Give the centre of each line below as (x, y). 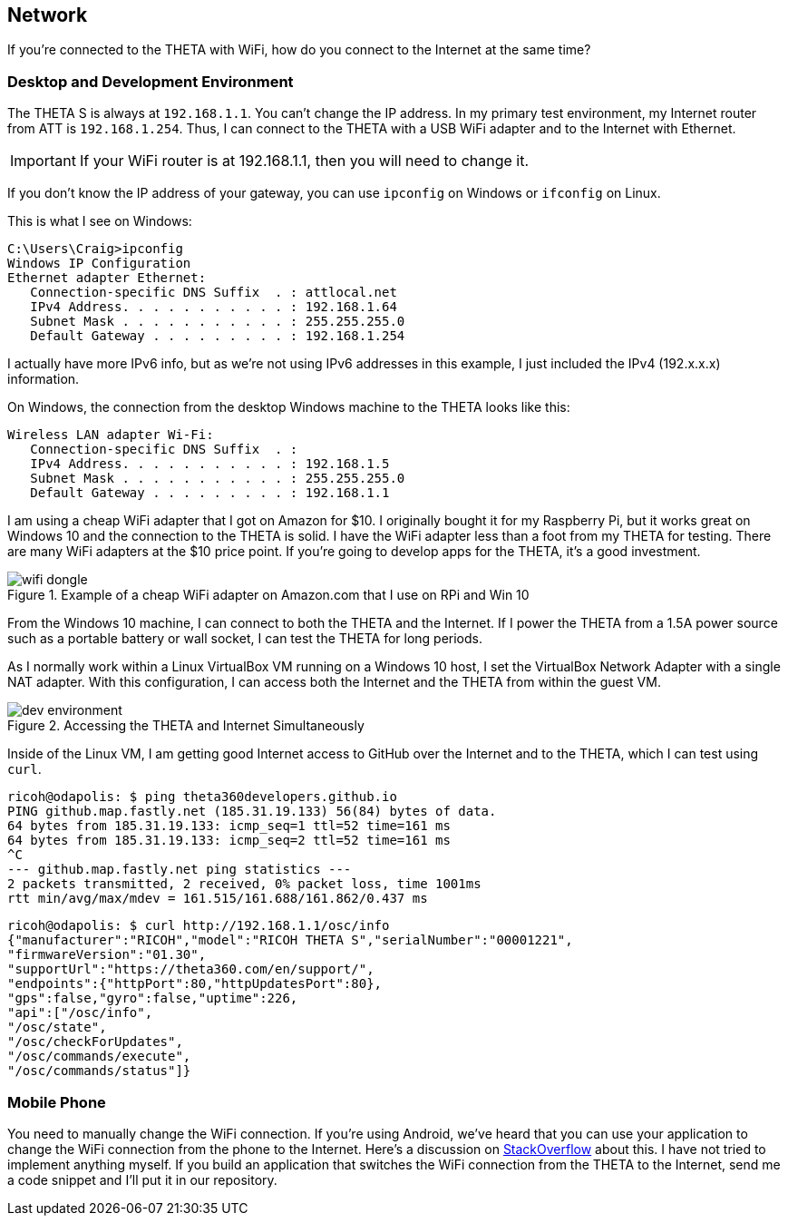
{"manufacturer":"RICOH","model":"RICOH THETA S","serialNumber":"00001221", (290, 940)
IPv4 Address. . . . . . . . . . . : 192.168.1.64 (214, 307)
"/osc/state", (57, 1027)
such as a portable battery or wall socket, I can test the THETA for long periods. (245, 639)
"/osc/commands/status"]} (99, 1071)
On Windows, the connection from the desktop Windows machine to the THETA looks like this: (289, 407)
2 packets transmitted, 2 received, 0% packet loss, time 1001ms (244, 884)
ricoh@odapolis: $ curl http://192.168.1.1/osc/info (199, 926)
